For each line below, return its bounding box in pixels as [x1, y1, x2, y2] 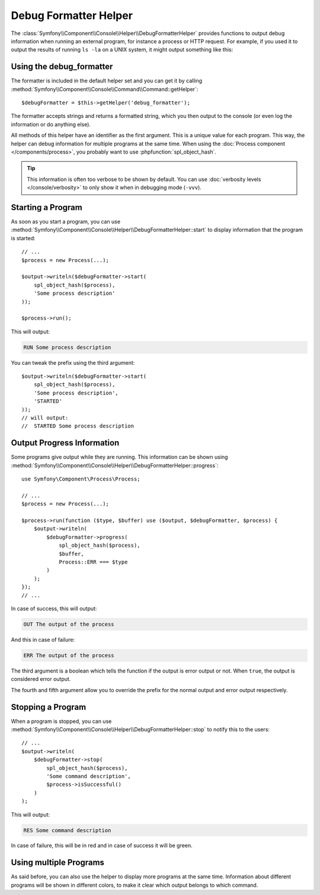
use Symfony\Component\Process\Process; [21, 476, 140, 483]
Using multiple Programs [11, 858, 105, 868]
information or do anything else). [11, 120, 91, 128]
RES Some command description [23, 827, 111, 833]
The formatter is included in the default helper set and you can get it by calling [11, 77, 203, 84]
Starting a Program [11, 202, 82, 212]
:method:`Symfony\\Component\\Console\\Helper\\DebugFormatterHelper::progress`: [11, 461, 219, 469]
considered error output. [11, 676, 71, 683]
